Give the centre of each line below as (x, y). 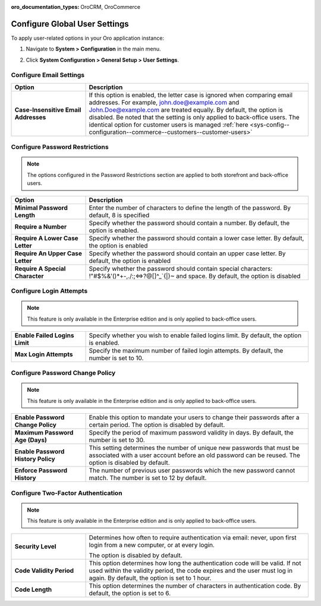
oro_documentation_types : (45, 7)
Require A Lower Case (46, 238)
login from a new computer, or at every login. (152, 545)
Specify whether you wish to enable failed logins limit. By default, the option (195, 335)
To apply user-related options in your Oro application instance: (88, 38)
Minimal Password (41, 208)
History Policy (35, 459)
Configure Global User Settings (70, 24)
